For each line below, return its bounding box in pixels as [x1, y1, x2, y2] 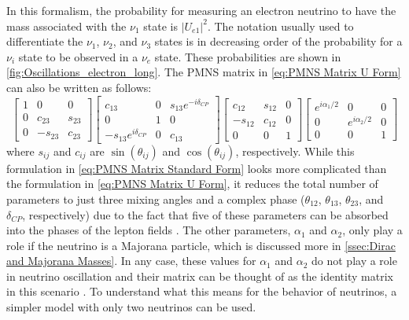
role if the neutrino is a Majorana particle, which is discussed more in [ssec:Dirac [6, 237, 396, 253]
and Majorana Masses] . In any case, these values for [6, 252, 256, 269]
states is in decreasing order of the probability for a [154, 33, 403, 50]
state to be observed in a [18, 48, 138, 64]
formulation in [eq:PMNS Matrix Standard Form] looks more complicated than [6, 160, 387, 176]
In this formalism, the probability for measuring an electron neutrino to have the [6, 2, 396, 18]
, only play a [342, 222, 403, 238]
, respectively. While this [235, 142, 355, 159]
